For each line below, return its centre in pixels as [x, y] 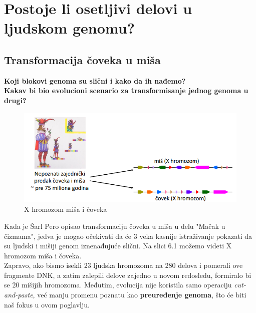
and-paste [19, 295]
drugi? [15, 100]
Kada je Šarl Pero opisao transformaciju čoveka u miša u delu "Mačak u [115, 226]
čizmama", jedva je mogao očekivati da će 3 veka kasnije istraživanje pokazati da [128, 236]
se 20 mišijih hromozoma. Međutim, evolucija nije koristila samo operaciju [118, 285]
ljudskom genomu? [69, 28]
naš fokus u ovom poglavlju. [47, 304]
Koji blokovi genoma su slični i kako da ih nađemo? [95, 80]
